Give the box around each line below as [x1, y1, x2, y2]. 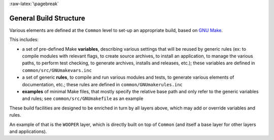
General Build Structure [9, 14, 86, 22]
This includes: [9, 37, 39, 43]
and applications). [9, 128, 47, 134]
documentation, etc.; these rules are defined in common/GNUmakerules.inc [22, 81, 183, 87]
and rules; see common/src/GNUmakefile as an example [22, 95, 144, 101]
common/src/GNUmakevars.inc [22, 67, 92, 73]
